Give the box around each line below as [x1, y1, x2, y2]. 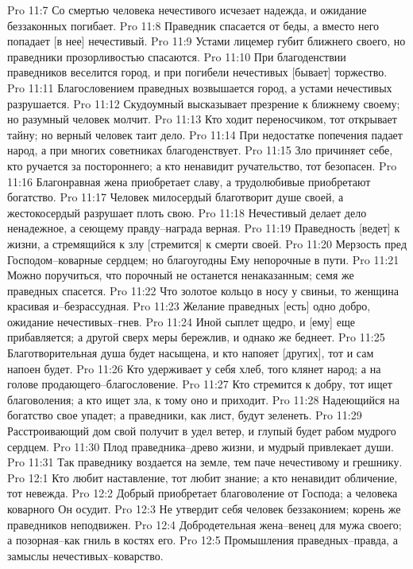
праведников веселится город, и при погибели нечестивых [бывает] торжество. [7, 64, 388, 80]
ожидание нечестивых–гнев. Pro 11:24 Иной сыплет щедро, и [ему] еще [7, 313, 355, 329]
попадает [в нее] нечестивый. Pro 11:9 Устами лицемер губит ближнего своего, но [7, 33, 406, 49]
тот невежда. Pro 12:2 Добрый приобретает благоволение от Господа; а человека [7, 485, 398, 501]
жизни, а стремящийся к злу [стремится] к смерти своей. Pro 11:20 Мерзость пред [7, 235, 407, 251]
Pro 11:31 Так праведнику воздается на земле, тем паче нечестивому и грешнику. [7, 454, 403, 470]
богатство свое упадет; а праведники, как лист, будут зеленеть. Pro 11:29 [7, 407, 362, 423]
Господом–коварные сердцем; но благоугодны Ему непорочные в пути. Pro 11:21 [7, 251, 399, 267]
